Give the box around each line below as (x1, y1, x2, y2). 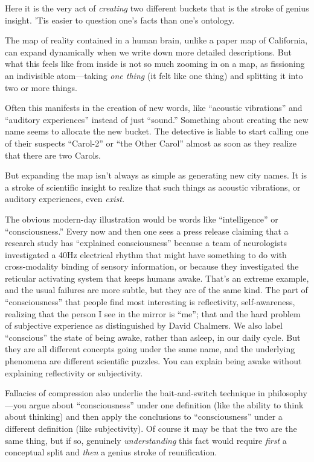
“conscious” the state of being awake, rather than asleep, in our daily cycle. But (5, 331, 301, 343)
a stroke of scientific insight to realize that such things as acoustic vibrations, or (5, 180, 301, 193)
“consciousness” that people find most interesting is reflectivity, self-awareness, (5, 296, 295, 308)
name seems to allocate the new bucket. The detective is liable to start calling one (5, 125, 309, 138)
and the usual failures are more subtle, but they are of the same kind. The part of (5, 283, 308, 296)
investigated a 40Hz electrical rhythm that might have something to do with (5, 248, 287, 261)
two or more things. (5, 81, 77, 93)
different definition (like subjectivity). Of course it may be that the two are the (5, 422, 297, 434)
